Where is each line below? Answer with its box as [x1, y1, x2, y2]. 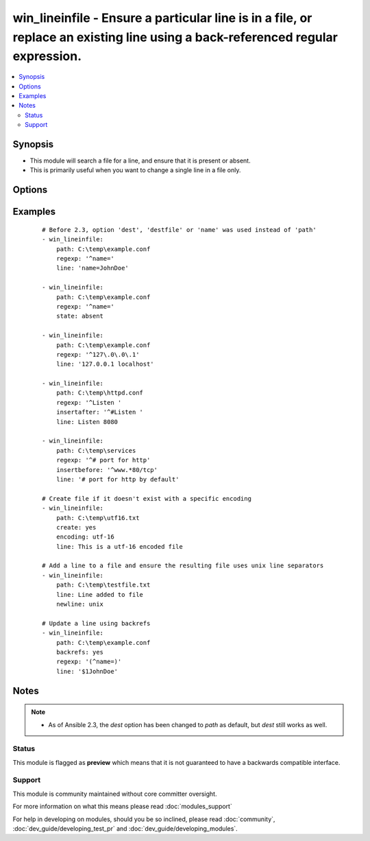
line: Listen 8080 [56, 418, 119, 425]
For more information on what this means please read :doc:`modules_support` [12, 803, 232, 811]
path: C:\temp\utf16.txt [56, 514, 140, 521]
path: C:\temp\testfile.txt [56, 581, 151, 589]
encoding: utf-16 [56, 533, 114, 541]
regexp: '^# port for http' [56, 456, 151, 464]
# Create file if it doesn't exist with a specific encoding [42, 495, 251, 502]
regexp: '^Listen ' [56, 399, 122, 406]
